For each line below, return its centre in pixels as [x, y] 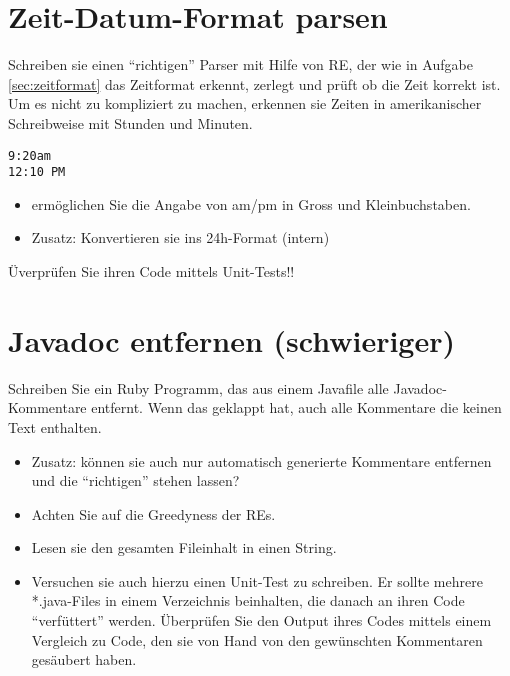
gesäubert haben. [84, 659]
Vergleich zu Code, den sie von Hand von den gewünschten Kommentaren [257, 639]
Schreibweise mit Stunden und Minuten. [130, 122]
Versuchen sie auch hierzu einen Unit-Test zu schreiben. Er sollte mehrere [257, 580]
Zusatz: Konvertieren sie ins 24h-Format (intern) [180, 237]
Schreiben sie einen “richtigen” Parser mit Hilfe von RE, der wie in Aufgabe [240, 64]
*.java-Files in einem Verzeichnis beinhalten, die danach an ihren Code [248, 600]
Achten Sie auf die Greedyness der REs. [153, 513]
